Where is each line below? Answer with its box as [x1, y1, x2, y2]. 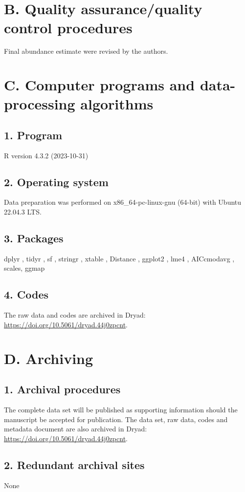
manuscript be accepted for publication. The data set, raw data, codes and [4, 414, 228, 424]
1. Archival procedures [4, 382, 121, 397]
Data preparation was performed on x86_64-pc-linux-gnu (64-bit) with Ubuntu [4, 197, 242, 207]
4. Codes [4, 287, 49, 302]
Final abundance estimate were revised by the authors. [4, 46, 168, 56]
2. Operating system [4, 174, 109, 189]
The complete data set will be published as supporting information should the [4, 405, 238, 415]
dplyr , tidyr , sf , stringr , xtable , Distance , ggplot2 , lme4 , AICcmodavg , [4, 253, 235, 263]
